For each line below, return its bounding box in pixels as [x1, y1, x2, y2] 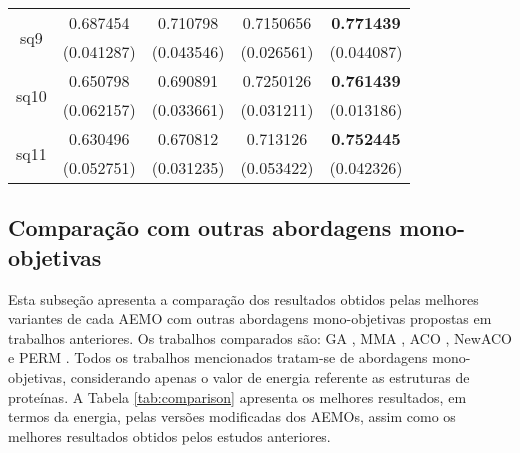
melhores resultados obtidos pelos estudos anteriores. [8, 425, 331, 446]
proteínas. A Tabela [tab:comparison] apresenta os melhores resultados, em [8, 386, 467, 407]
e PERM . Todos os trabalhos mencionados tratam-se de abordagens [8, 347, 428, 368]
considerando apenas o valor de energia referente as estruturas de [70, 366, 470, 387]
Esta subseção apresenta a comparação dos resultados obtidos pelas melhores [8, 288, 479, 309]
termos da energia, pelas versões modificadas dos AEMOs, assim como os [8, 406, 456, 427]
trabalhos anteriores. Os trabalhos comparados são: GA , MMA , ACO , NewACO [8, 327, 512, 348]
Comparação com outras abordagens [8, 212, 392, 243]
